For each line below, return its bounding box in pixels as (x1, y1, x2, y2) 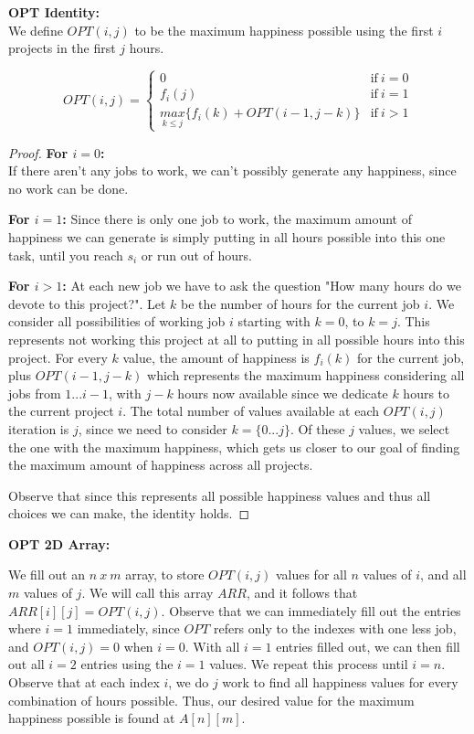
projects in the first (8, 38, 116, 58)
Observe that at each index (8, 673, 160, 692)
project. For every (8, 347, 108, 367)
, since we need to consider (78, 419, 227, 438)
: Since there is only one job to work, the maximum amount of (62, 209, 412, 229)
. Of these (290, 419, 345, 438)
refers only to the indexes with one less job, (213, 619, 457, 638)
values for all (275, 565, 347, 584)
